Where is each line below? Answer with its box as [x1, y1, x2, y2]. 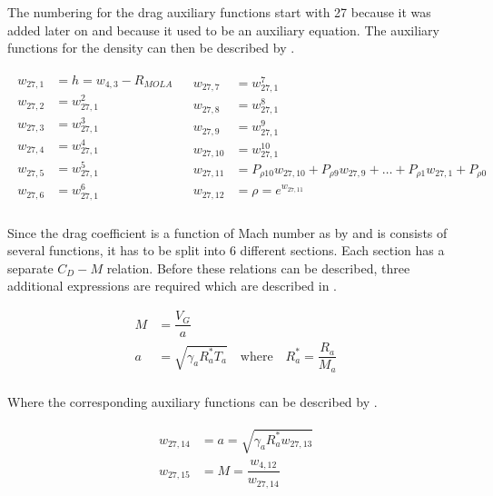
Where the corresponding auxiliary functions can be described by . [7, 392, 378, 411]
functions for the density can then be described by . [7, 38, 295, 57]
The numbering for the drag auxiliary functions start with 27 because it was [7, 3, 431, 21]
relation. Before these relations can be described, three [106, 258, 410, 277]
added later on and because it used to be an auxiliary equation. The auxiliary [7, 20, 439, 39]
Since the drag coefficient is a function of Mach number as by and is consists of [7, 223, 448, 242]
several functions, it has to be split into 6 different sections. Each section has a [7, 241, 445, 260]
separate [7, 258, 54, 277]
